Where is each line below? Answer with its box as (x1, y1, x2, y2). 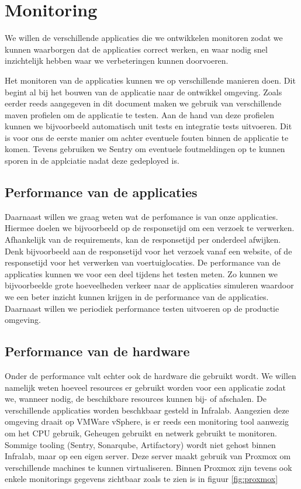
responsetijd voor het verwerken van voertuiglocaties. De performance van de (5, 256, 281, 268)
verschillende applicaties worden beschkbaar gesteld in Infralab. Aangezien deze (5, 404, 289, 416)
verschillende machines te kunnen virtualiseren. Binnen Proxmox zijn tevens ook (5, 461, 292, 473)
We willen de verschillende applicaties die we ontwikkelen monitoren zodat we (5, 32, 283, 44)
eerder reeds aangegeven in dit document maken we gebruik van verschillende (5, 97, 282, 109)
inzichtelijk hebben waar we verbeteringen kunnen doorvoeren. (5, 54, 229, 67)
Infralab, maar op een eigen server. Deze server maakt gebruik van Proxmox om (5, 450, 291, 462)
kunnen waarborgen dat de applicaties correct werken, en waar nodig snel (5, 43, 268, 55)
